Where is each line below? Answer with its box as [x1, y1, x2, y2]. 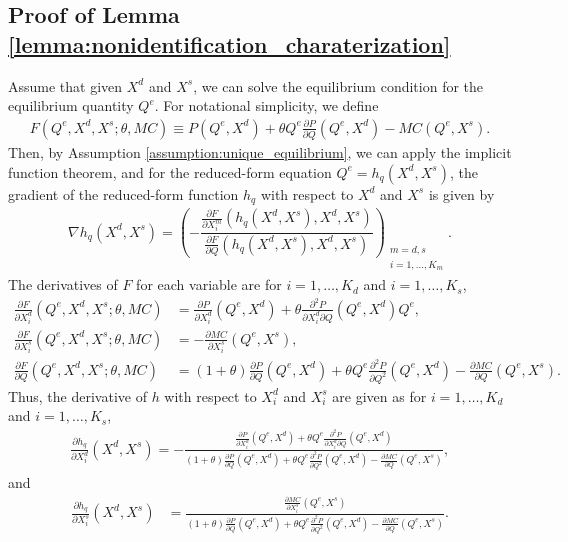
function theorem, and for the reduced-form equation [8, 161, 332, 182]
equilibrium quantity [8, 95, 134, 116]
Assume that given [8, 75, 123, 96]
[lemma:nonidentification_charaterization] [8, 28, 451, 59]
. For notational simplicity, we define [154, 95, 379, 116]
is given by [428, 183, 495, 204]
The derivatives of [8, 274, 118, 295]
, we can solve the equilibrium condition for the [193, 75, 484, 96]
